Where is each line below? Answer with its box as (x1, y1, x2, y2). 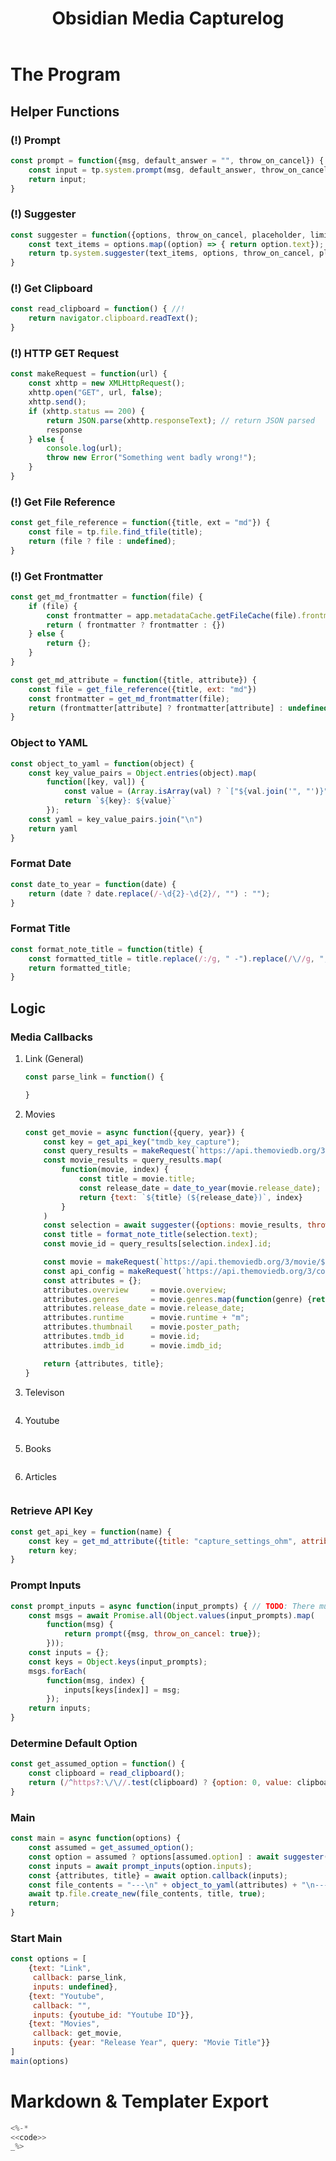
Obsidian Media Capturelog (51, 7, 285, 30)
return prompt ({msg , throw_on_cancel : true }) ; (63, 1629, 262, 1639)
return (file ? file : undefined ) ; (28, 536, 177, 546)
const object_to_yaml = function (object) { (10, 758, 195, 769)
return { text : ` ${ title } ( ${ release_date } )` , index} (78, 1192, 303, 1202)
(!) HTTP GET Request (10, 347, 119, 361)
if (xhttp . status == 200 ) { (28, 406, 145, 416)
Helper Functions (10, 103, 120, 120)
